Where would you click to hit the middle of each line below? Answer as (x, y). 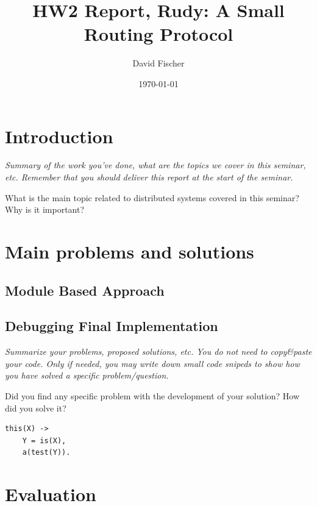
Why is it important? (45, 209)
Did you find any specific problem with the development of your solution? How (152, 395)
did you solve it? (36, 408)
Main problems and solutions (130, 251)
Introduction (59, 136)
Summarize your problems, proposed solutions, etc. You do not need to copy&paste (158, 351)
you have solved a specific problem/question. (87, 375)
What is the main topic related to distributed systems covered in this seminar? (152, 197)
